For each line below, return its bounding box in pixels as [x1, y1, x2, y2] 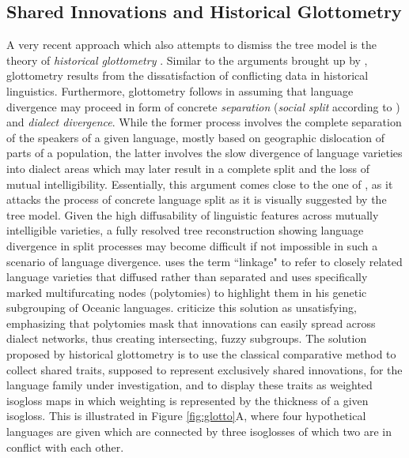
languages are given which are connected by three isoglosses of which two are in [6, 423, 392, 440]
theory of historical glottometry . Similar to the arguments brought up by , [6, 51, 368, 68]
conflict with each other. [6, 438, 124, 455]
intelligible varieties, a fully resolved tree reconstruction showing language [6, 222, 364, 238]
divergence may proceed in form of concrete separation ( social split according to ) [6, 98, 400, 114]
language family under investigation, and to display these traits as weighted [6, 377, 373, 393]
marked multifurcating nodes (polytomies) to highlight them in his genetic [6, 283, 367, 300]
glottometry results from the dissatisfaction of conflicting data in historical [6, 67, 369, 84]
